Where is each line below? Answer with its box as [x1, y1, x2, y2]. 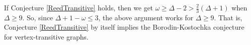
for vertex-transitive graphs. [4, 32, 89, 42]
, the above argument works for [98, 12, 194, 22]
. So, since [22, 12, 53, 22]
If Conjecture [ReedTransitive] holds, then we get [4, 2, 153, 12]
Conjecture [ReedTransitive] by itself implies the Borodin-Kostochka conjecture [4, 22, 245, 32]
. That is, [214, 12, 243, 22]
